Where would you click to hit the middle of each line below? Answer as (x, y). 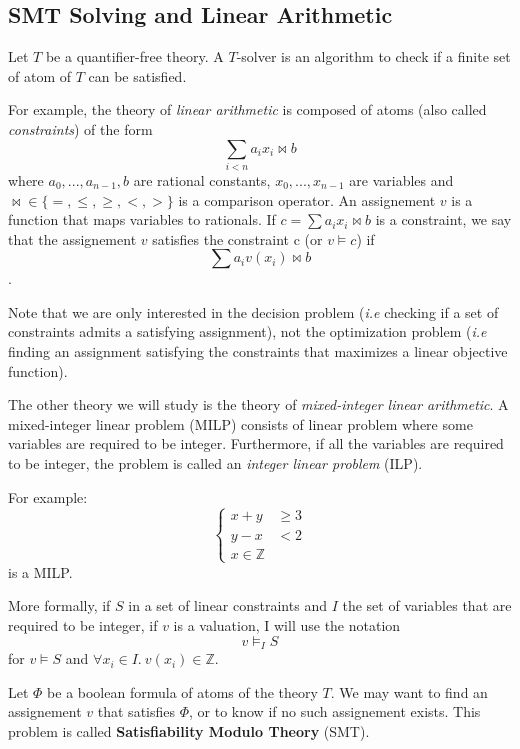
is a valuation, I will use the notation (287, 625)
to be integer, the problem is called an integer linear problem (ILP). (215, 463)
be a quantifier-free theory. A (134, 56)
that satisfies (136, 711)
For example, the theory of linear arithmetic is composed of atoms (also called (247, 109)
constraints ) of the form (80, 128)
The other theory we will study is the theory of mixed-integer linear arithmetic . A (258, 404)
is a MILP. (40, 571)
